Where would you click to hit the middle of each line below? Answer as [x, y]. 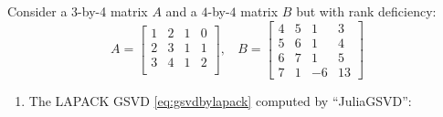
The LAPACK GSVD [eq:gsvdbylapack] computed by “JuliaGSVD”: [220, 100]
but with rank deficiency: [366, 11]
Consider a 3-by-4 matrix [78, 11]
